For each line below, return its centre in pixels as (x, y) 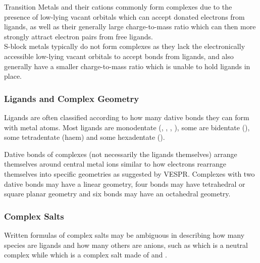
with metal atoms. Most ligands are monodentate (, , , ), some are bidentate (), (127, 127)
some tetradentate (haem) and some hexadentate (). (85, 137)
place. (13, 76)
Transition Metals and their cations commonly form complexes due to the (118, 7)
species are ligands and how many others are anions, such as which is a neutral (126, 245)
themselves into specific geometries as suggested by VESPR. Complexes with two (129, 173)
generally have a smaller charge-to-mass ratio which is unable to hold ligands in (127, 66)
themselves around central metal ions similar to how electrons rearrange (115, 164)
